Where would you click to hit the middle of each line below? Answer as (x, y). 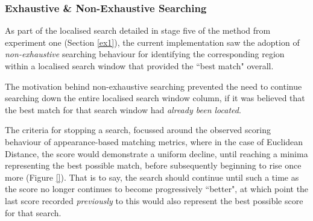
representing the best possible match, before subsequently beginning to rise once (153, 165)
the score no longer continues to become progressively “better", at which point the (157, 189)
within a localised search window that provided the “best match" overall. (139, 66)
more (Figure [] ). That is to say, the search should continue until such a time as (152, 177)
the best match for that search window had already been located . (123, 109)
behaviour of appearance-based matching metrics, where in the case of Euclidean (154, 141)
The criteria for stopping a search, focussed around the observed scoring (138, 130)
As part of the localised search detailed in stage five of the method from (138, 30)
